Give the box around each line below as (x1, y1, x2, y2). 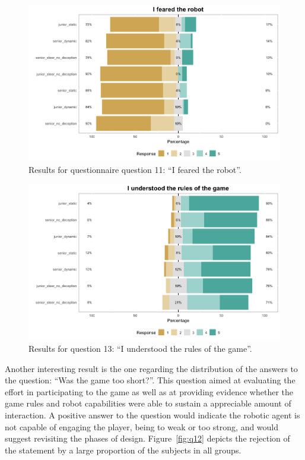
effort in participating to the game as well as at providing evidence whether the (5, 385, 294, 398)
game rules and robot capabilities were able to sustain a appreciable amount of (5, 397, 291, 409)
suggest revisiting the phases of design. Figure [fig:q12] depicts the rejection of (5, 432, 290, 445)
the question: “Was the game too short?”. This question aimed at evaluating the (5, 374, 296, 386)
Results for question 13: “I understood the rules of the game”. (28, 342, 252, 354)
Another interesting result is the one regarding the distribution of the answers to (5, 362, 298, 374)
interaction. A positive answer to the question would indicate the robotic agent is (5, 408, 300, 421)
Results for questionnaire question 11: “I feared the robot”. (28, 163, 242, 175)
